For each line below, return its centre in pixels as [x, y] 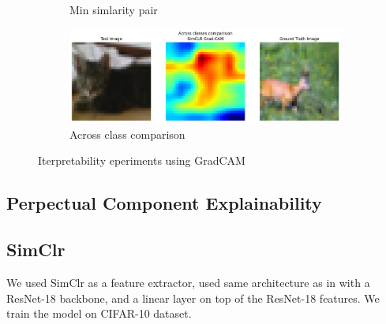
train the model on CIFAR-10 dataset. [99, 313]
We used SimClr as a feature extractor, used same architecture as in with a [188, 282]
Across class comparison [127, 134]
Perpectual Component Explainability [164, 203]
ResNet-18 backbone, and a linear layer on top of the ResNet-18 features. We [193, 298]
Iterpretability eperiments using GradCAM [142, 160]
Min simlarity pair [114, 9]
